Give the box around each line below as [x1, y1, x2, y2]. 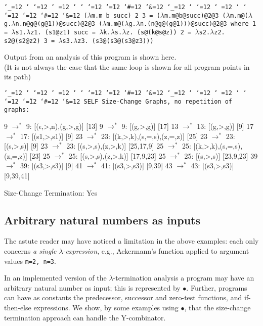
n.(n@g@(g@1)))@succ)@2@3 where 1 [140, 20, 256, 28]
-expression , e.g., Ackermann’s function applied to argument [63, 245, 249, 256]
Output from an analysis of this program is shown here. [4, 52, 177, 62]
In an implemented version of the [4, 272, 107, 283]
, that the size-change [184, 302, 251, 313]
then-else [4, 302, 31, 313]
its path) [4, 71, 31, 82]
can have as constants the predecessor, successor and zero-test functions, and [4, 292, 242, 303]
